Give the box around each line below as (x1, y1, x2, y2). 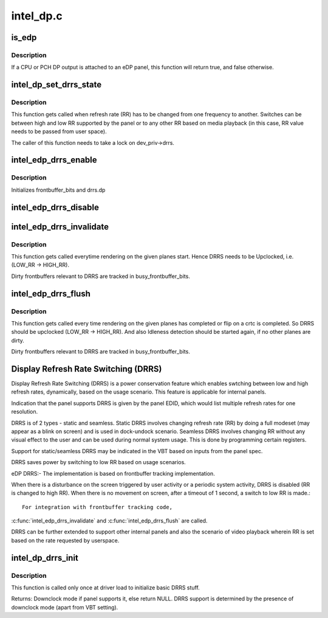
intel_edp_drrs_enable (11, 155, 97, 165)
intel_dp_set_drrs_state (11, 80, 102, 90)
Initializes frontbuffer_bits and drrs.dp (11, 186, 106, 193)
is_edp (11, 32, 37, 43)
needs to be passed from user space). (11, 128, 107, 135)
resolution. (11, 408, 38, 415)
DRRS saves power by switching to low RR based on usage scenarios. (11, 459, 186, 466)
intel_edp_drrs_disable (11, 202, 100, 212)
